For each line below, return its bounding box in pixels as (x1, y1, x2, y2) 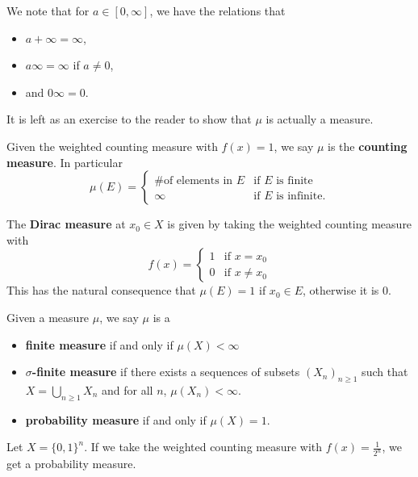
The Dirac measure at (6, 215, 126, 232)
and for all (102, 381, 153, 398)
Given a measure (6, 308, 90, 325)
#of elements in (154, 175, 233, 187)
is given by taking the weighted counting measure (167, 215, 412, 232)
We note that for (6, 2, 90, 19)
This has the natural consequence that (6, 282, 196, 299)
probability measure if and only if (25, 411, 207, 428)
